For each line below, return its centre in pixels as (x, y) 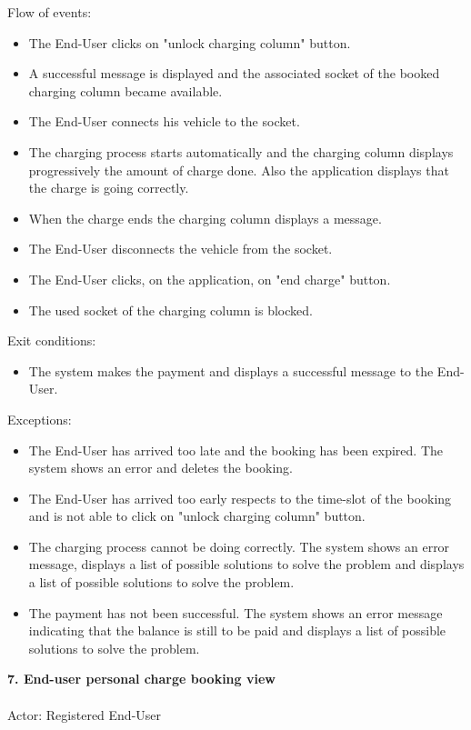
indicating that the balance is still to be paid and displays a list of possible (237, 630)
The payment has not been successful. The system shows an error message (235, 612)
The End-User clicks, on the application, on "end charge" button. (210, 279)
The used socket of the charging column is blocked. (170, 310)
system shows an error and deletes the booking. (161, 468)
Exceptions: (40, 419)
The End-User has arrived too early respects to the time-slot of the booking (240, 498)
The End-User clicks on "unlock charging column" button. (190, 42)
